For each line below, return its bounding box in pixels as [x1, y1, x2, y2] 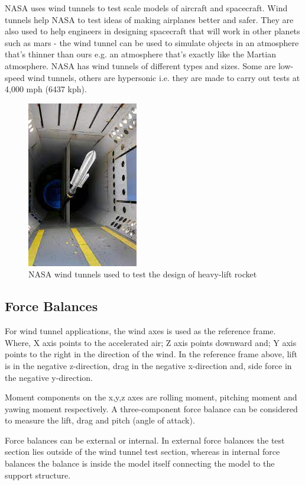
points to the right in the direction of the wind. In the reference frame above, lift [5, 348, 297, 360]
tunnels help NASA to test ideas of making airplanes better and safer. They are [5, 13, 294, 25]
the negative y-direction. [5, 371, 93, 383]
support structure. [5, 468, 71, 481]
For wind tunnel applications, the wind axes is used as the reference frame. [5, 325, 276, 337]
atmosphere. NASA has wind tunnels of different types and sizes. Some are [5, 59, 276, 72]
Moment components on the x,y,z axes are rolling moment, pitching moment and [5, 391, 297, 403]
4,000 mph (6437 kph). [5, 83, 87, 95]
